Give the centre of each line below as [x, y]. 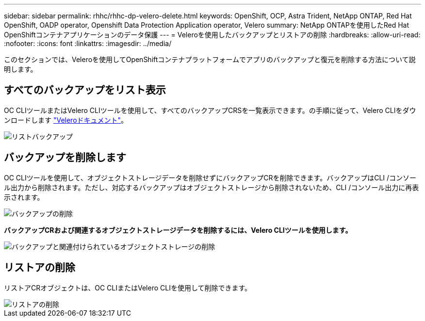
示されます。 [24, 197]
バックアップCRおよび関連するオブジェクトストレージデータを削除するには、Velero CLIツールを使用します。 [178, 230]
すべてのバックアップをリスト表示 [85, 90]
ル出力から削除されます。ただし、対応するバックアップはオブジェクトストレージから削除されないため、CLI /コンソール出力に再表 [212, 187]
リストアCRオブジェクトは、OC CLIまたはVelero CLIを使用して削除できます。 [128, 288]
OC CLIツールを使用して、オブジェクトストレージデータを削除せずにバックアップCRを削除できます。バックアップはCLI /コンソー [210, 177]
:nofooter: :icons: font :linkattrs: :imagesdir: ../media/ [88, 43]
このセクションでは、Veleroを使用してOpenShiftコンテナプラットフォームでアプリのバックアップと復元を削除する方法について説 [210, 59]
